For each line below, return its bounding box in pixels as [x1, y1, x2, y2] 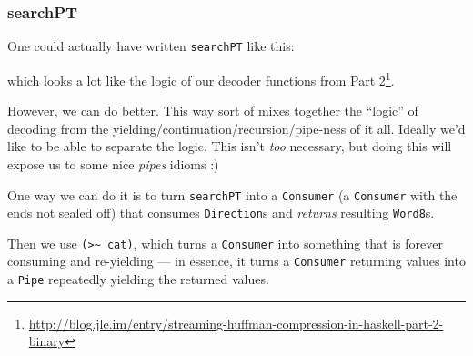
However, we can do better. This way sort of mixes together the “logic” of [7, 101, 418, 120]
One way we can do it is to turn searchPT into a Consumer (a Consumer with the [7, 185, 458, 204]
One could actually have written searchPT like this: [7, 36, 295, 56]
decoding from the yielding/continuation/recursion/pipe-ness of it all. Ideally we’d [7, 118, 466, 137]
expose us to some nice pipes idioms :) [7, 154, 219, 173]
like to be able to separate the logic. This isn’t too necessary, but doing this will [7, 137, 452, 156]
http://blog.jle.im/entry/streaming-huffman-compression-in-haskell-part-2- [28, 313, 444, 332]
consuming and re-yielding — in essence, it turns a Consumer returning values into [7, 251, 466, 270]
